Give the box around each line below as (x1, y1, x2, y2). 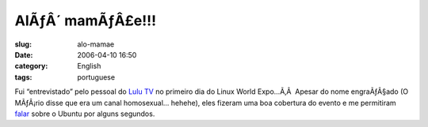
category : (14, 62, 48, 71)
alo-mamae (77, 39, 115, 49)
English (77, 62, 101, 71)
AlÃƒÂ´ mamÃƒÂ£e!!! (14, 12, 157, 29)
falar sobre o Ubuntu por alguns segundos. (14, 109, 155, 118)
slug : (14, 39, 32, 49)
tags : (14, 72, 32, 82)
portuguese (77, 72, 115, 82)
